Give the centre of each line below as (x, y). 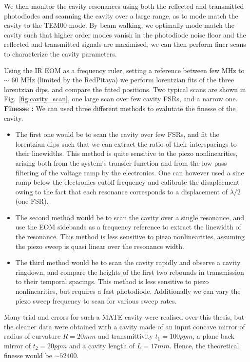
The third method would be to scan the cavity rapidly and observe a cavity (128, 262)
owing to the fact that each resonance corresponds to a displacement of (121, 191)
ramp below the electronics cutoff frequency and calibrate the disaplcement (127, 182)
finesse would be (28, 355)
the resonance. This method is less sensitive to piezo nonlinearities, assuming (130, 237)
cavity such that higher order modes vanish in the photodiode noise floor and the (125, 34)
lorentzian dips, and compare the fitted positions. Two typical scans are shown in (125, 89)
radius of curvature (32, 336)
